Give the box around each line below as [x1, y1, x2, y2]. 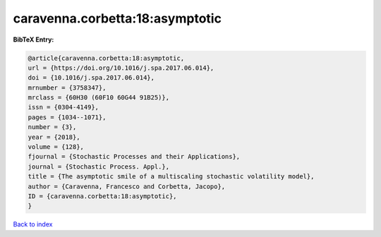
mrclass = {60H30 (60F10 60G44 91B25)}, [28, 94, 169, 102]
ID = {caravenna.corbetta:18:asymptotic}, [28, 193, 177, 200]
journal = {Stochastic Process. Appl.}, [28, 162, 169, 171]
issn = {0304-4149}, [28, 103, 99, 111]
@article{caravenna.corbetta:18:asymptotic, [28, 54, 185, 62]
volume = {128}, [28, 143, 85, 151]
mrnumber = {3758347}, [28, 83, 107, 92]
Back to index [13, 220, 53, 229]
